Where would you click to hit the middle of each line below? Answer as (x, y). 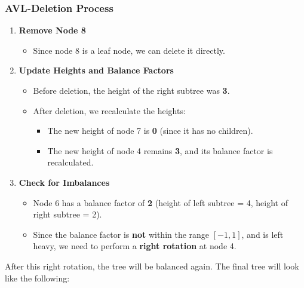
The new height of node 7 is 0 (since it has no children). (150, 131)
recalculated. (70, 162)
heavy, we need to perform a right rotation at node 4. (135, 246)
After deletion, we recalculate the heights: (109, 110)
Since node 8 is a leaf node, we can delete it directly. (129, 50)
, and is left (262, 234)
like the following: (37, 278)
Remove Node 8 (52, 30)
